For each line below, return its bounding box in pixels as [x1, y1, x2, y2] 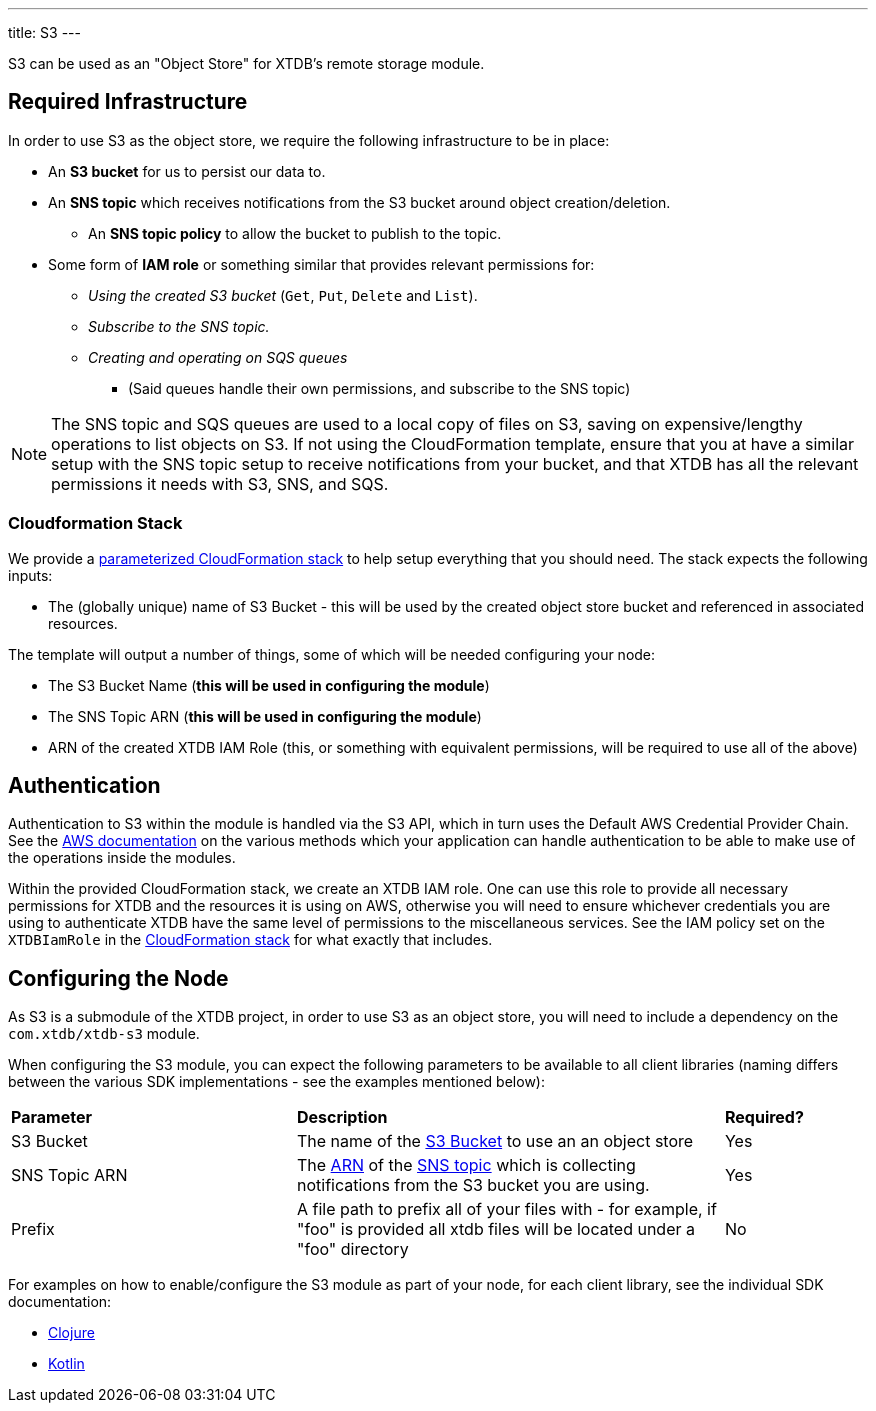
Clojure [48, 1324, 95, 1342]
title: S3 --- [8, 24, 81, 41]
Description [296, 1107, 388, 1128]
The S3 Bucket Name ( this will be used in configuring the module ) [48, 676, 490, 694]
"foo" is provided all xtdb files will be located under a [296, 1219, 695, 1240]
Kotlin [48, 1355, 85, 1373]
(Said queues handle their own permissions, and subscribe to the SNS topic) [128, 379, 631, 397]
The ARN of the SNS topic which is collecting [296, 1155, 636, 1176]
